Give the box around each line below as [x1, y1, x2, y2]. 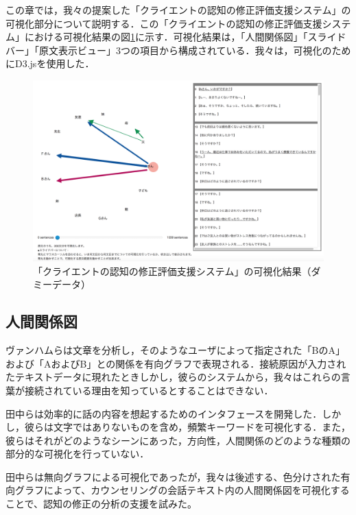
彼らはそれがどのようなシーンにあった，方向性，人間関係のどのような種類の [5, 433, 351, 447]
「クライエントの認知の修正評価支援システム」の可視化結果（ [33, 263, 311, 278]
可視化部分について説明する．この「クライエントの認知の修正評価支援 [5, 16, 322, 30]
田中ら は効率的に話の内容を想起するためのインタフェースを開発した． [5, 406, 322, 420]
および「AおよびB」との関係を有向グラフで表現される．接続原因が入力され [5, 356, 346, 370]
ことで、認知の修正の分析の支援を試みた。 [5, 496, 198, 511]
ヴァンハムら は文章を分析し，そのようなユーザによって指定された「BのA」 [5, 343, 346, 357]
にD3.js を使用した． [5, 56, 95, 71]
